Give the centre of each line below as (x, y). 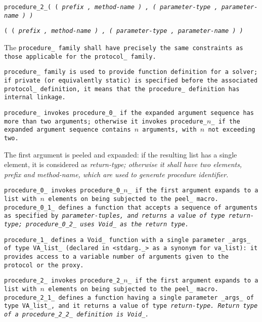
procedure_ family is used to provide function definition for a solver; (131, 72)
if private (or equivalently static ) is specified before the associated (131, 80)
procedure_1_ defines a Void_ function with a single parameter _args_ (127, 240)
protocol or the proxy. (44, 265)
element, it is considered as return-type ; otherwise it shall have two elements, (123, 164)
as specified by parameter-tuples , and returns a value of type (115, 216)
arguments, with (169, 130)
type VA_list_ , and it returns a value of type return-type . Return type (131, 306)
